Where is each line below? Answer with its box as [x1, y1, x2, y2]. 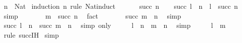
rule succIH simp [3, 29, 59, 40]
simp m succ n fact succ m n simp [3, 10, 181, 21]
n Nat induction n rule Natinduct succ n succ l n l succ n [3, 1, 238, 11]
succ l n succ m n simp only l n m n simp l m [3, 20, 226, 30]
